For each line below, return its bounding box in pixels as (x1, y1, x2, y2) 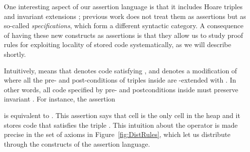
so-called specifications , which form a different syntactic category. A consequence (4, 20, 244, 31)
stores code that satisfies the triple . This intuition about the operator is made (4, 119, 238, 130)
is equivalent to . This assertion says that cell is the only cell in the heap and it (4, 110, 240, 120)
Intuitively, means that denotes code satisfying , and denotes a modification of (4, 65, 237, 75)
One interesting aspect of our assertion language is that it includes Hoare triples (4, 1, 243, 11)
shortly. (4, 49, 26, 59)
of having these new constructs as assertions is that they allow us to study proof (4, 30, 243, 40)
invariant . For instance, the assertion (4, 94, 115, 104)
